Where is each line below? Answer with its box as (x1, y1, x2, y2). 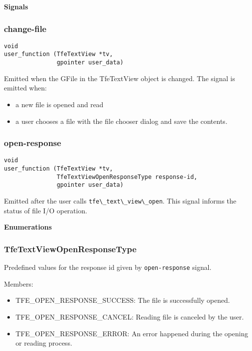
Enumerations (4, 222, 52, 232)
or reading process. (15, 338, 72, 348)
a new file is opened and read (15, 99, 104, 109)
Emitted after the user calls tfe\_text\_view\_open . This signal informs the (4, 196, 237, 205)
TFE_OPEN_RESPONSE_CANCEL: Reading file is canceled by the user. (15, 311, 244, 322)
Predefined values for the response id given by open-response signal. (4, 262, 212, 272)
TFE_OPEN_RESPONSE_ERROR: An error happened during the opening (15, 328, 248, 338)
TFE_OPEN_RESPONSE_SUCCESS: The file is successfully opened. (15, 295, 230, 305)
